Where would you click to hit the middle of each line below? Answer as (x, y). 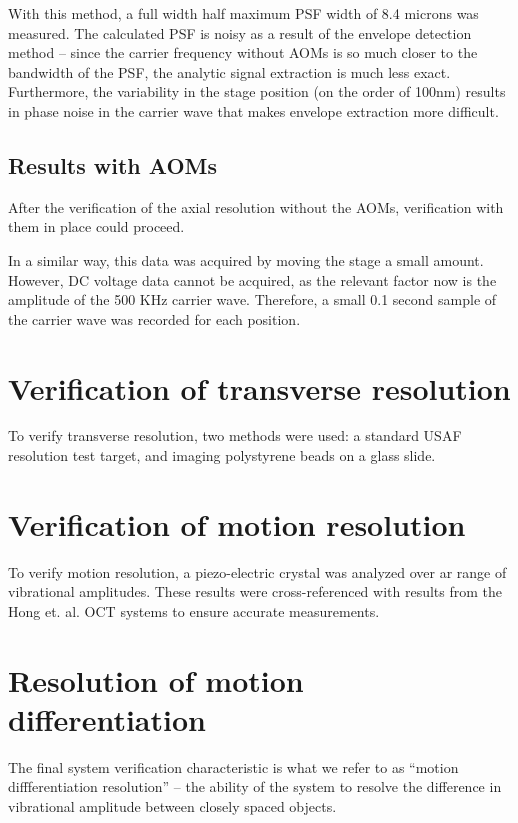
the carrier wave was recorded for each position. (154, 318)
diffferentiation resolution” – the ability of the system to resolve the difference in (255, 786)
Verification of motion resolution (237, 523)
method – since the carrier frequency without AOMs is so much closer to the (243, 52)
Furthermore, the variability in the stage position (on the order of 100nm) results (257, 91)
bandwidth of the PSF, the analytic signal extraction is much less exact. (229, 71)
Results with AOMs (112, 164)
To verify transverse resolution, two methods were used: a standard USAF (235, 435)
